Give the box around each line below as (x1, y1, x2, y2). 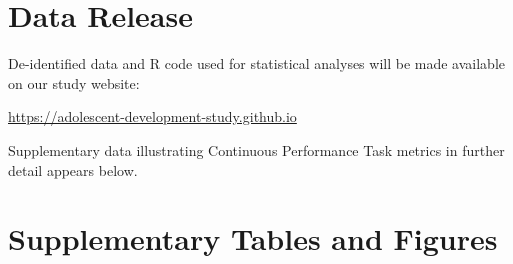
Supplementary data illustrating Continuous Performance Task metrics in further (8, 139, 505, 160)
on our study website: (8, 72, 140, 93)
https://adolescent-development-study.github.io (8, 106, 297, 127)
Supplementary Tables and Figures (8, 218, 498, 259)
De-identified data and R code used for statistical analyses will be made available (8, 53, 506, 74)
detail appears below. (8, 159, 138, 180)
